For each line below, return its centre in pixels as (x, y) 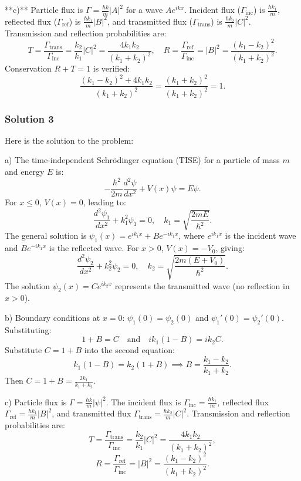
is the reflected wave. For (94, 248)
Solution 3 (29, 118)
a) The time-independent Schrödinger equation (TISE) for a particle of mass (142, 160)
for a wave (144, 9)
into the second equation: (129, 350)
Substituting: (28, 329)
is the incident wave (261, 236)
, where (192, 236)
